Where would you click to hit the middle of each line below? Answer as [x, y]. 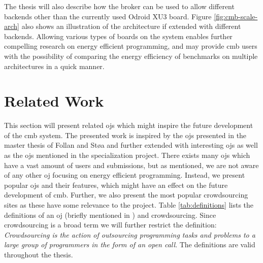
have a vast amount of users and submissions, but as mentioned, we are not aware [131, 165]
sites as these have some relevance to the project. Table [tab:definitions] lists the [129, 205]
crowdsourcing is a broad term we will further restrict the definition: [110, 225]
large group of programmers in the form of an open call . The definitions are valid [130, 244]
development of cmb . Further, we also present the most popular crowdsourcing [126, 195]
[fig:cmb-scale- [236, 16]
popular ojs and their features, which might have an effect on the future [116, 185]
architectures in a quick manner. [54, 66]
